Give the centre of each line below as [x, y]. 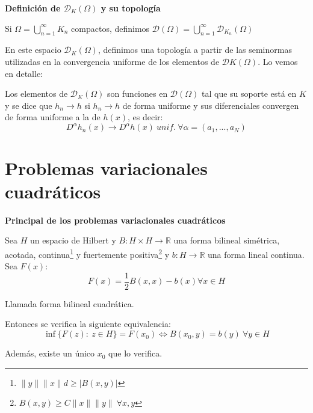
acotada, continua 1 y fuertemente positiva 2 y [87, 253]
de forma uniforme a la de [53, 117]
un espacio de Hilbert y [73, 240]
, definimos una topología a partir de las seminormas [195, 50]
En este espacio [33, 50]
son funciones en [138, 93]
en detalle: [24, 73]
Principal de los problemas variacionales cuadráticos [115, 220]
